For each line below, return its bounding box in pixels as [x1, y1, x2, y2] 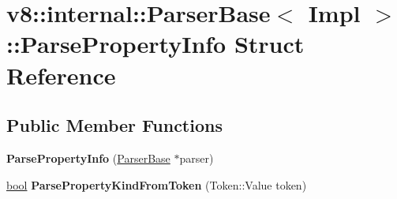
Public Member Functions [6, 113, 223, 137]
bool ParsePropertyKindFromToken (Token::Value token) [6, 176, 307, 193]
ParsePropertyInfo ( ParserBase [6, 149, 170, 166]
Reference [6, 58, 116, 91]
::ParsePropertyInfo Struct [6, 28, 305, 60]
